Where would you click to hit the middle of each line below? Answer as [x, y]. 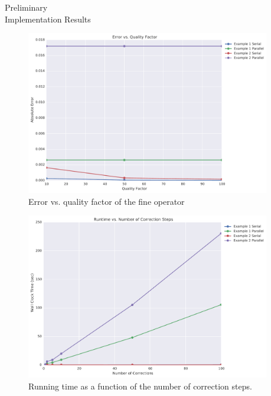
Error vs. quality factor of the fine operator [107, 201]
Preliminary [26, 7]
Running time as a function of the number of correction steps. [140, 386]
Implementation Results [48, 19]
